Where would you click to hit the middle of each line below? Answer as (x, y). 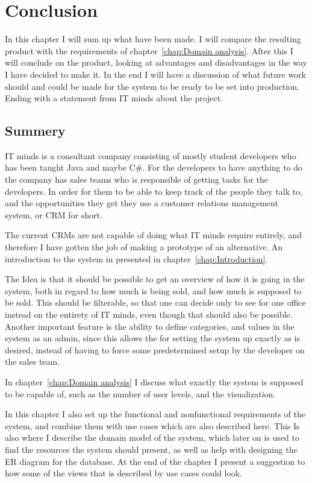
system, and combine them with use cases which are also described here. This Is (152, 425)
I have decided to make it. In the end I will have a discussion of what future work (155, 74)
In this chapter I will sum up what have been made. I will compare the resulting (153, 39)
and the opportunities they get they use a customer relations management (142, 203)
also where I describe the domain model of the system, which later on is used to (152, 437)
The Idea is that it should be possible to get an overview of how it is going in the (155, 279)
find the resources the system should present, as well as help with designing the (151, 449)
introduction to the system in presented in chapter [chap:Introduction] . (136, 258)
